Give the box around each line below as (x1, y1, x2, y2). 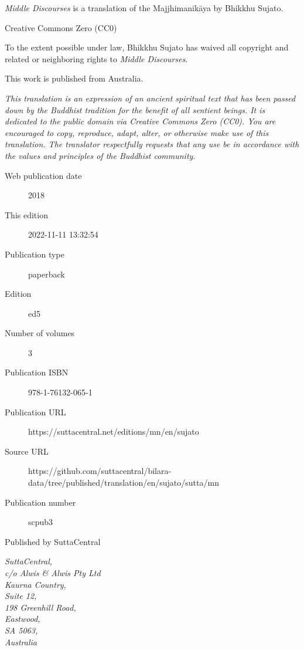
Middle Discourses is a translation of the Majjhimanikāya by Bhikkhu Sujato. (5, 2, 283, 13)
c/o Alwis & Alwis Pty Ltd (5, 567, 101, 578)
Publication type (5, 248, 64, 260)
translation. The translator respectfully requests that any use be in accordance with (5, 138, 299, 150)
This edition (5, 208, 48, 221)
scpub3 (28, 516, 53, 528)
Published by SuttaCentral (5, 535, 101, 547)
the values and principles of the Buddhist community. (5, 149, 196, 161)
